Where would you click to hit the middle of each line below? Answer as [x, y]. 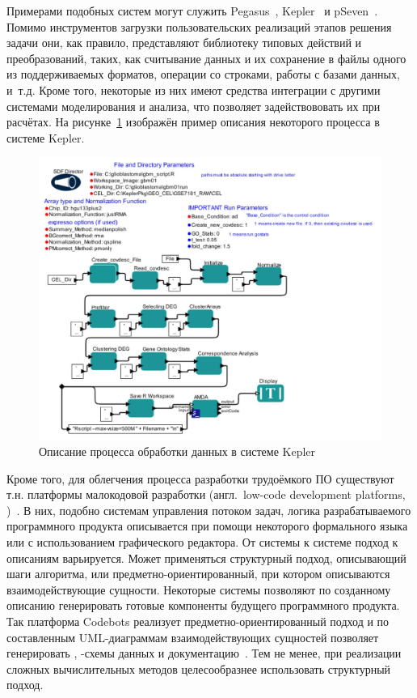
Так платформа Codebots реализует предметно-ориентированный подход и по [198, 621]
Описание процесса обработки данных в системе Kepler [177, 451]
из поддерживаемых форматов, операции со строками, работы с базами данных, [203, 74]
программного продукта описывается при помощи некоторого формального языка [207, 526]
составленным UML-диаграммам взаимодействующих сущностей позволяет [193, 637]
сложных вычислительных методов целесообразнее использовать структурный [199, 668]
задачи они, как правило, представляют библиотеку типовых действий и [184, 43]
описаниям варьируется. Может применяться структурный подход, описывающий [206, 558]
